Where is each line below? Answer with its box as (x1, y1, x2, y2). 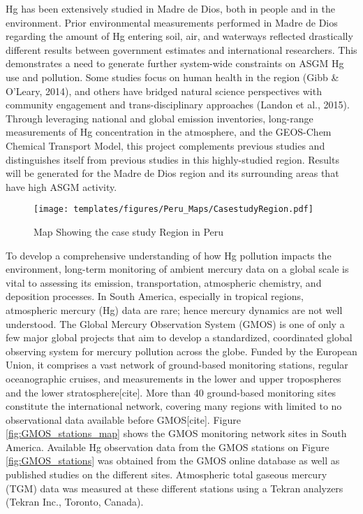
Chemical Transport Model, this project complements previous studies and (6, 138, 325, 152)
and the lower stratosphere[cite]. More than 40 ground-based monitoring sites (6, 385, 336, 399)
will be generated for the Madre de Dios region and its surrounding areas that (6, 166, 339, 180)
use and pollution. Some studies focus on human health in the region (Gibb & (6, 69, 339, 84)
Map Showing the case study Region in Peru (34, 224, 224, 238)
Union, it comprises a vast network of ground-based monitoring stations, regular (6, 357, 348, 372)
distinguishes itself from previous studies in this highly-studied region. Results (6, 152, 339, 166)
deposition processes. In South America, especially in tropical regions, (6, 289, 304, 304)
